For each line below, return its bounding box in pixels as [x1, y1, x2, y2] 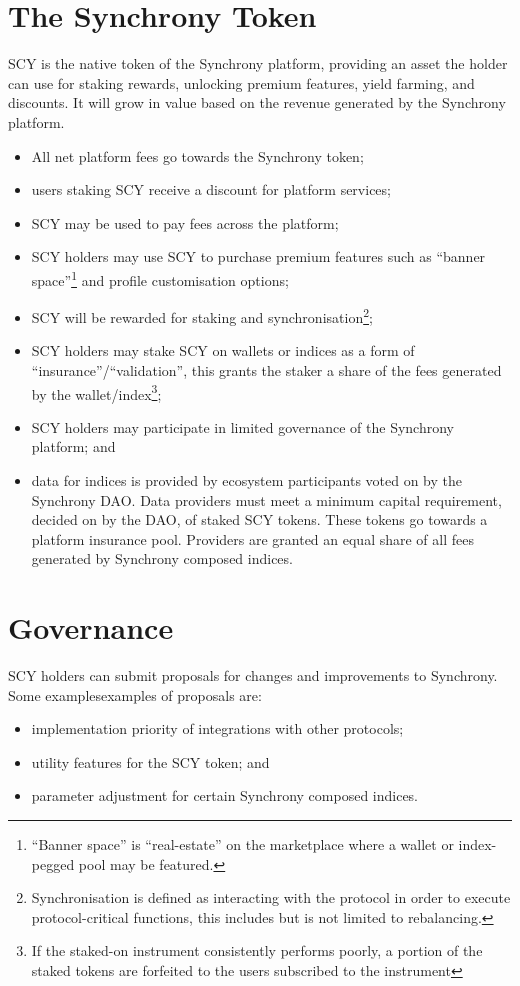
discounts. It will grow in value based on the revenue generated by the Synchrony [8, 92, 506, 113]
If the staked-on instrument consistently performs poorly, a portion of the [31, 940, 483, 961]
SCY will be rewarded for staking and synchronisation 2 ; [31, 304, 373, 327]
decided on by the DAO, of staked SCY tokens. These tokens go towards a [31, 509, 488, 530]
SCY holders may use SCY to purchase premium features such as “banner [31, 246, 486, 267]
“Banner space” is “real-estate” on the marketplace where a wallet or [31, 834, 454, 855]
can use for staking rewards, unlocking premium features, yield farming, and [8, 72, 475, 93]
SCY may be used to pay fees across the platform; [31, 212, 339, 233]
